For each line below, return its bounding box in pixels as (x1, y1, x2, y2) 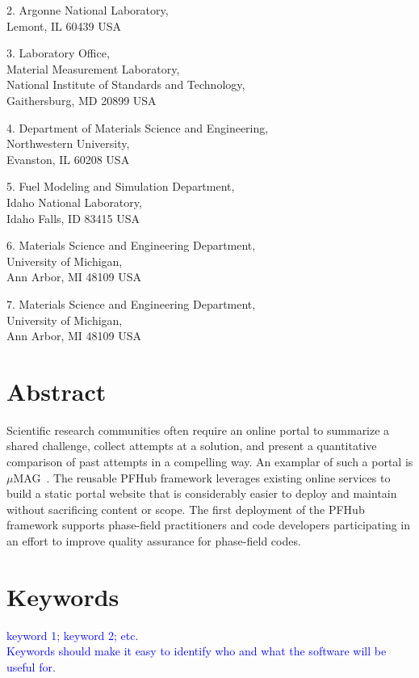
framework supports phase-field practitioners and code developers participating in (6, 516, 411, 533)
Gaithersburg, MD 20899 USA (6, 91, 157, 108)
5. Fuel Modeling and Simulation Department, (6, 178, 235, 195)
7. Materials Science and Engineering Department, (6, 295, 256, 312)
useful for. (6, 658, 56, 675)
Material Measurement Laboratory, (6, 60, 180, 77)
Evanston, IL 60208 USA (6, 150, 130, 167)
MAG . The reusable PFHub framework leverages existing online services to (13, 469, 391, 486)
